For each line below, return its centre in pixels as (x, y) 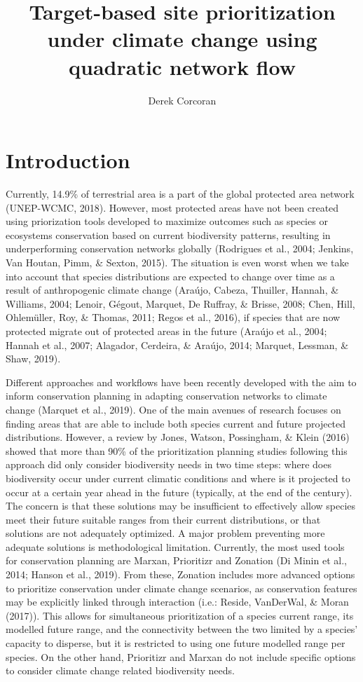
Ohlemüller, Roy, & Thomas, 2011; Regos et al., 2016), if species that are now (173, 317)
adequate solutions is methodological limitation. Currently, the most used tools (175, 546)
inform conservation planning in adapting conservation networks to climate (166, 396)
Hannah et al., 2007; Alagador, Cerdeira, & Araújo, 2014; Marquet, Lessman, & (177, 345)
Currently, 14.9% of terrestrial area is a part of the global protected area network (180, 194)
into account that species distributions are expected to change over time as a (170, 276)
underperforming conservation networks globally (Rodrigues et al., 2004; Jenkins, (180, 248)
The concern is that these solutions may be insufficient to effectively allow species (181, 506)
